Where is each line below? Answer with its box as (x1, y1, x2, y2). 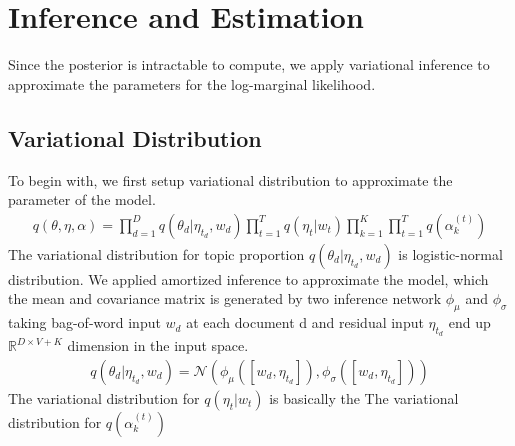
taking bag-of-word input (8, 312, 161, 333)
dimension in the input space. (67, 335, 249, 356)
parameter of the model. (8, 189, 156, 210)
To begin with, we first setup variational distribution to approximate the (8, 169, 453, 190)
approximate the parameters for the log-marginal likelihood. (8, 73, 376, 94)
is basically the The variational (269, 387, 459, 408)
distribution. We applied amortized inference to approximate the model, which (8, 268, 489, 289)
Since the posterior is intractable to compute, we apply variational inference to (8, 54, 490, 75)
